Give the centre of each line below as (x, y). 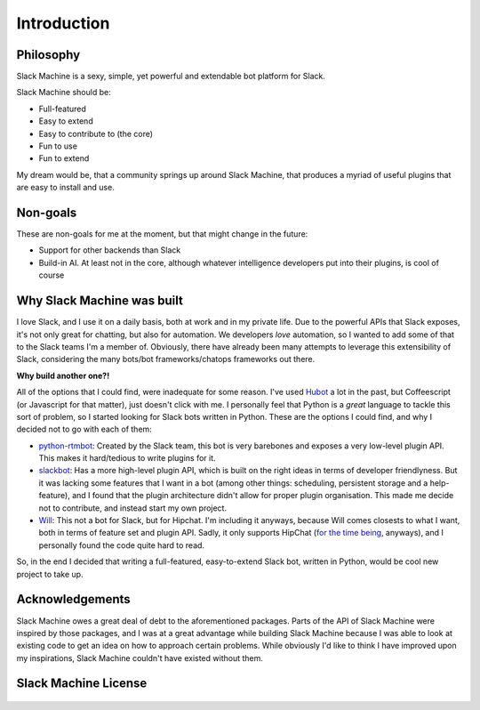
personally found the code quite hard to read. (121, 545)
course (52, 275)
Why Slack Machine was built (100, 301)
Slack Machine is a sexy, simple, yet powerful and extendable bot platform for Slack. (171, 77)
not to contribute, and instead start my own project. (132, 508)
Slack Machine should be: (64, 93)
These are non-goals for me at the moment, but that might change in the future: (162, 234)
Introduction (63, 23)
